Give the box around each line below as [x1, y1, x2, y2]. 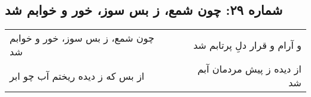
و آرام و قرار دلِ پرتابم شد [193, 37, 301, 52]
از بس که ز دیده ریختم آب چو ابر [10, 68, 145, 83]
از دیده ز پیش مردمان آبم [197, 62, 301, 76]
